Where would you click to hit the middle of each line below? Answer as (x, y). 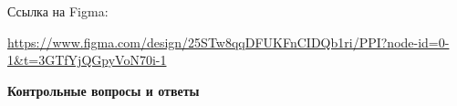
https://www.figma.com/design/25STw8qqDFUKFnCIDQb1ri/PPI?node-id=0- (228, 42)
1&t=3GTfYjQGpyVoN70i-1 (87, 60)
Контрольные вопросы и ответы (104, 90)
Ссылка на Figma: (58, 11)
